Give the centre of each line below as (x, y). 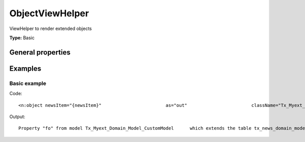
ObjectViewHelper (49, 13)
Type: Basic (22, 38)
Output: (17, 117)
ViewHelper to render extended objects (51, 29)
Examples (25, 68)
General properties (40, 52)
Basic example (28, 83)
